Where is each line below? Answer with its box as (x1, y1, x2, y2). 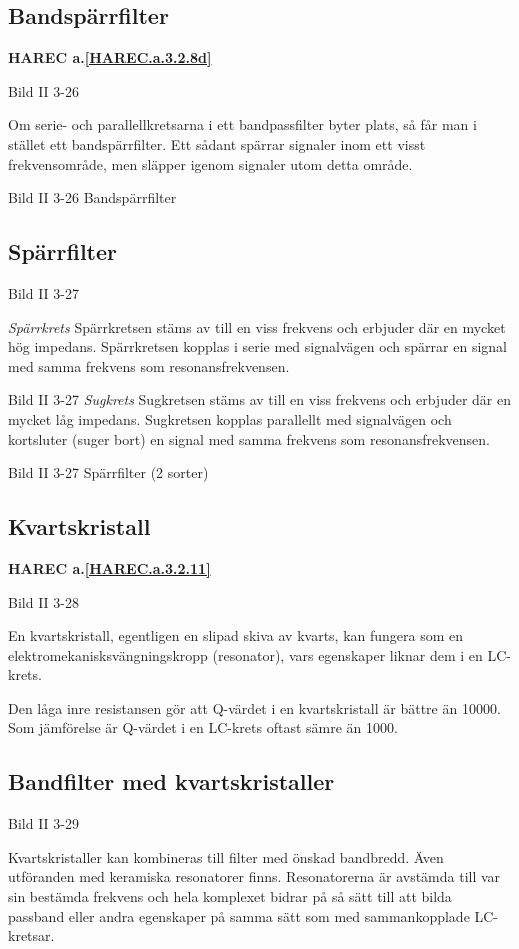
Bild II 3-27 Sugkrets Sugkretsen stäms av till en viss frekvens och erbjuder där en (8, 389, 512, 410)
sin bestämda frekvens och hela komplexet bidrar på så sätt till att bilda (8, 886, 452, 907)
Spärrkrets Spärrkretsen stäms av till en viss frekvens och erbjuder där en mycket (8, 316, 506, 337)
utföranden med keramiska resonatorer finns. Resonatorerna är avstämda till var (8, 866, 501, 887)
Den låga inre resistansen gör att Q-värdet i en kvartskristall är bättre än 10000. (8, 697, 501, 718)
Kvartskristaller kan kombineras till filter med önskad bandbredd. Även (8, 846, 444, 867)
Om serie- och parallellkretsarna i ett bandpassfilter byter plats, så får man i (8, 114, 477, 135)
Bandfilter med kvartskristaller (8, 766, 335, 797)
